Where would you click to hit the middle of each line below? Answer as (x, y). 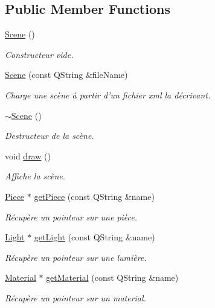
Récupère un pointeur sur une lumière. (76, 257)
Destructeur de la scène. (50, 136)
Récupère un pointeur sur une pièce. (71, 217)
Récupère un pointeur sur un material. (75, 297)
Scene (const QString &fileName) (66, 75)
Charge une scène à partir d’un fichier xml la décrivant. (108, 95)
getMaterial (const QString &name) (112, 278)
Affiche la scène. (35, 176)
